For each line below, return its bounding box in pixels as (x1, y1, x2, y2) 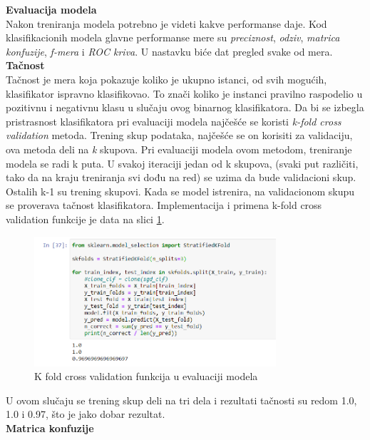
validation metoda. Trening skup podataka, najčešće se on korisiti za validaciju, (6, 128, 353, 143)
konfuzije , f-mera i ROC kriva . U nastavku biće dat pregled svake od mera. (6, 44, 333, 58)
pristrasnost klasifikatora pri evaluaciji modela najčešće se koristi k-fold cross (6, 113, 341, 128)
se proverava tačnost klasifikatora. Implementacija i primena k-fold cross (6, 198, 322, 213)
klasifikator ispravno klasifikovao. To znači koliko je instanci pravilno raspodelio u (6, 86, 363, 101)
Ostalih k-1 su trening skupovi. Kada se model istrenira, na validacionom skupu (6, 183, 355, 198)
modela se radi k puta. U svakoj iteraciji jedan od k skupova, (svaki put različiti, (6, 155, 359, 170)
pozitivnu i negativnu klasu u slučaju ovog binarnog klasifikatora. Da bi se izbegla (6, 100, 364, 115)
